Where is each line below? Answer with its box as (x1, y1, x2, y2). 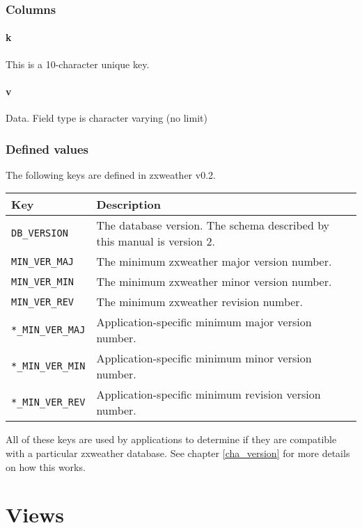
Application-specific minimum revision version (96, 386, 321, 403)
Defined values (6, 140, 89, 157)
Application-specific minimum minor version (96, 350, 312, 367)
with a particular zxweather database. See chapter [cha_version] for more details (6, 446, 350, 461)
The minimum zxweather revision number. (96, 294, 304, 310)
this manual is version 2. (96, 233, 215, 250)
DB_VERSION (11, 227, 68, 239)
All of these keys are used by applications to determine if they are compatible (6, 432, 337, 447)
